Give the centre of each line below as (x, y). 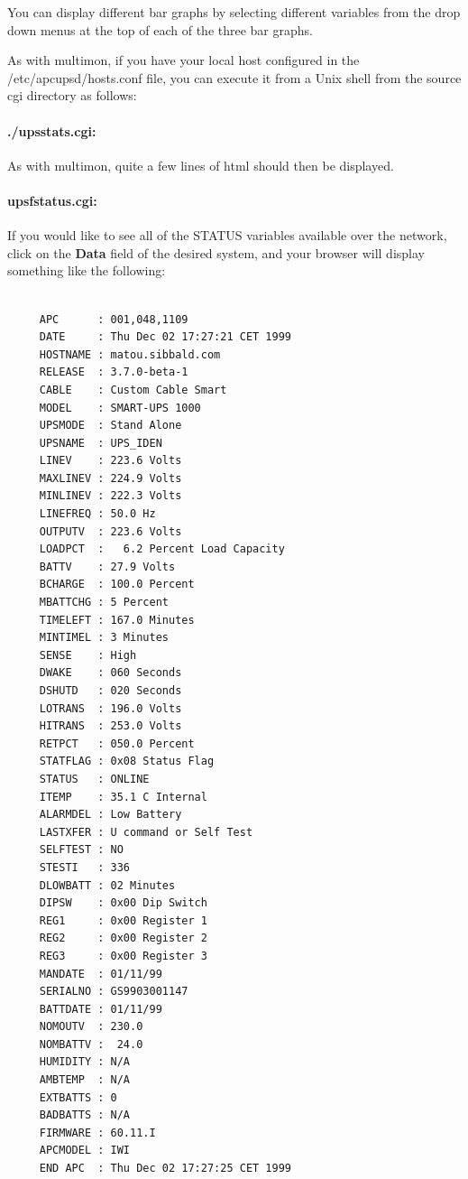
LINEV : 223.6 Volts (110, 461)
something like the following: (87, 270)
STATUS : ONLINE (94, 779)
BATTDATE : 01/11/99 (101, 1009)
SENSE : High (88, 655)
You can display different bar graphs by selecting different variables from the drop (234, 12)
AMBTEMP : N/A (85, 1080)
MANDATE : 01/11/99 (101, 974)
